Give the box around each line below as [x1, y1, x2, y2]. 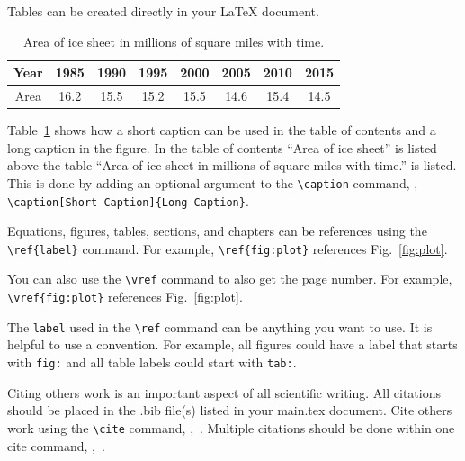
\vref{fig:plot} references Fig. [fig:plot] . [7, 287, 243, 306]
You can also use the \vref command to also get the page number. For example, [7, 269, 452, 288]
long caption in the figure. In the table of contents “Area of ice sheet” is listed [7, 138, 437, 157]
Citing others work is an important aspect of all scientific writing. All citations [7, 383, 441, 402]
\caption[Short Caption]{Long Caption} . [7, 191, 249, 210]
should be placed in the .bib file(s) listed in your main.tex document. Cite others [7, 401, 452, 420]
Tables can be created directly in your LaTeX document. [7, 2, 319, 20]
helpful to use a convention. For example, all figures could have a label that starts [7, 335, 458, 354]
